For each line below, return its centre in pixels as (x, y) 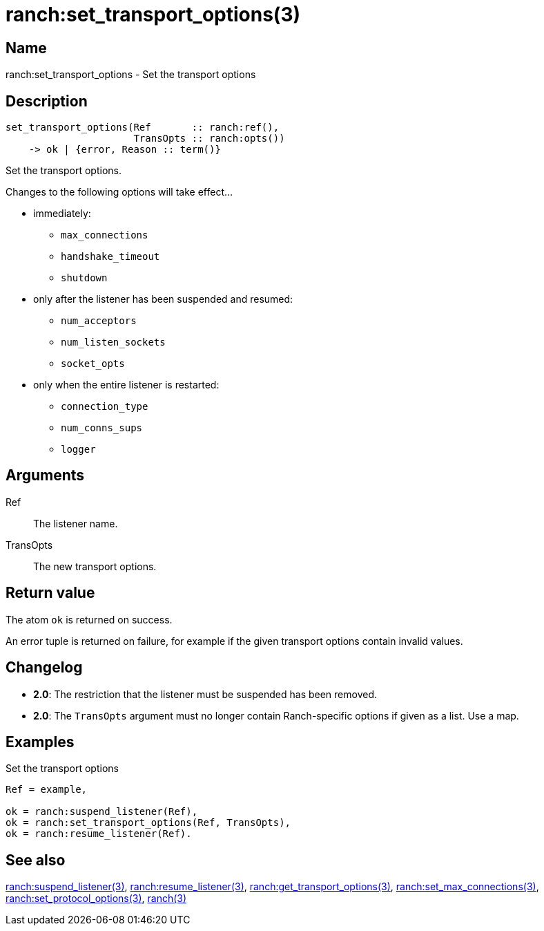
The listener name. (76, 523)
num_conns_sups (102, 428)
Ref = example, (47, 790)
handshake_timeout (110, 257)
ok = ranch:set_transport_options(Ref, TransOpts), (148, 823)
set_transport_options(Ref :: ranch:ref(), (143, 128)
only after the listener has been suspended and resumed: (163, 299)
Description (47, 101)
